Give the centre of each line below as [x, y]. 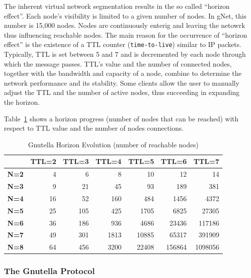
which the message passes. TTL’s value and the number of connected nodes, [118, 63]
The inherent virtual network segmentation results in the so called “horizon [117, 6]
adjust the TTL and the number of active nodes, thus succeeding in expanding [122, 92]
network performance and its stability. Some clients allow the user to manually [122, 82]
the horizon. [22, 102]
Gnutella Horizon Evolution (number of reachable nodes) [113, 144]
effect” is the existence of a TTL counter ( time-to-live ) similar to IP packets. [123, 44]
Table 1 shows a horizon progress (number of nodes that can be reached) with [121, 118]
